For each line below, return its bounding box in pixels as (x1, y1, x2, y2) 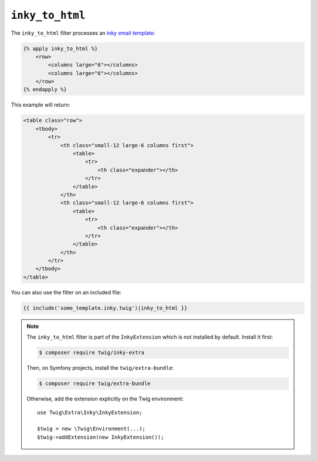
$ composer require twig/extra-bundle (39, 380, 151, 387)
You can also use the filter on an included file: (11, 288, 122, 296)
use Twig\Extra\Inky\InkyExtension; (37, 409, 143, 416)
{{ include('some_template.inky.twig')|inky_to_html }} (23, 304, 188, 311)
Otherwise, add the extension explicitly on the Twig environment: (26, 395, 184, 403)
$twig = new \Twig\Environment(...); (37, 426, 146, 432)
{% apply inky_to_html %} (23, 45, 98, 52)
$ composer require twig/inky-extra (39, 349, 145, 356)
